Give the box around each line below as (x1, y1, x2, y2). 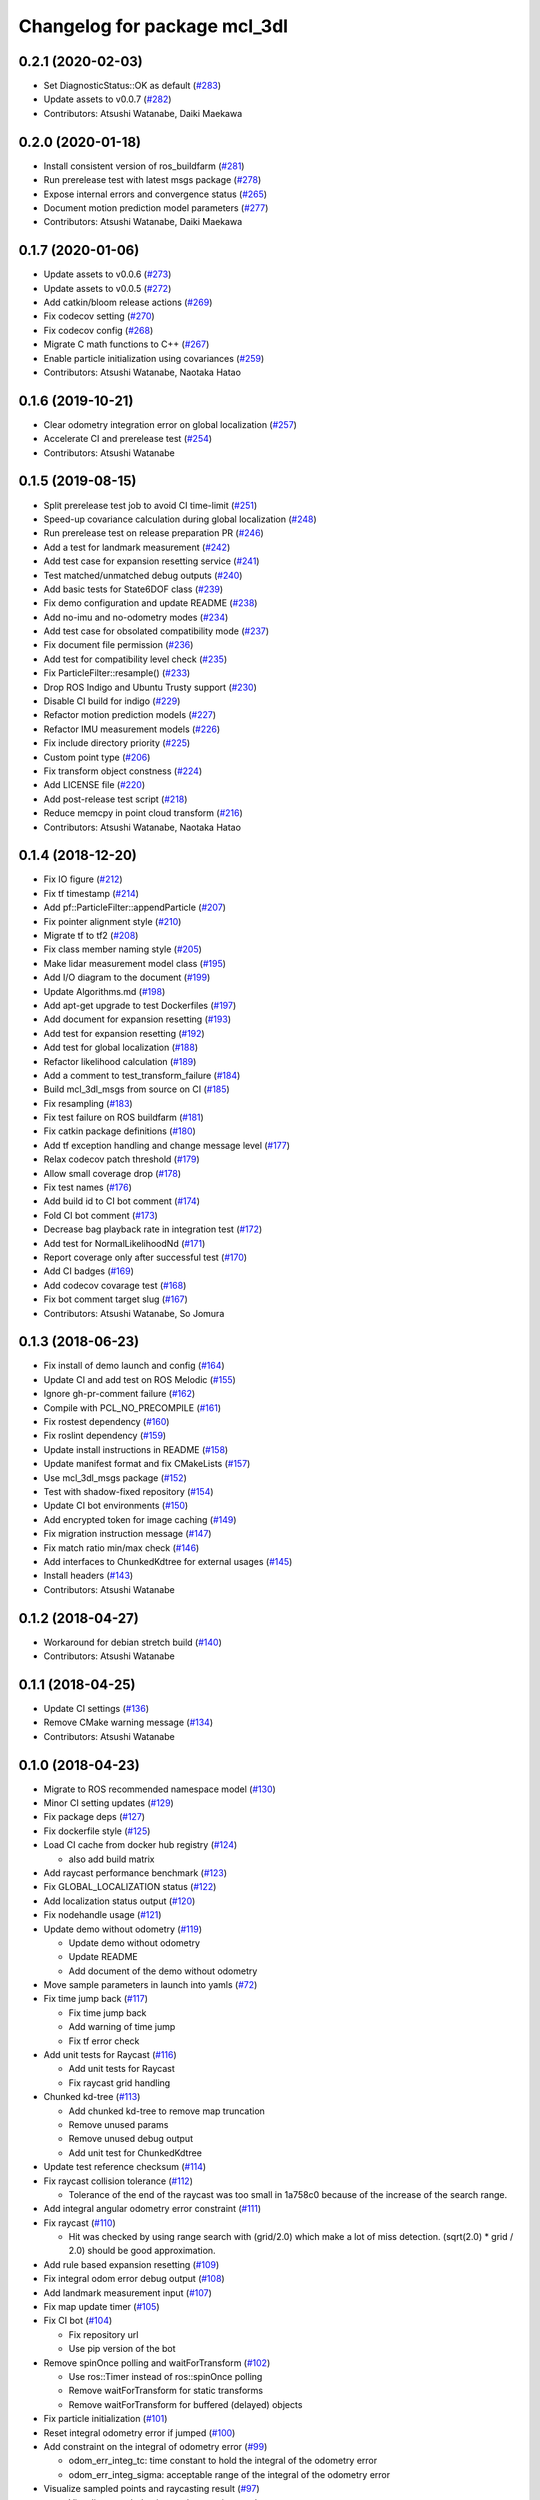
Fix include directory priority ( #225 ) (43, 737, 191, 749)
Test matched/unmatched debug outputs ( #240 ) (43, 569, 243, 581)
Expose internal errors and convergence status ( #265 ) (43, 188, 268, 200)
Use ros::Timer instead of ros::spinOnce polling (68, 2371, 263, 2382)
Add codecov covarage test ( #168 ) (43, 1279, 187, 1291)
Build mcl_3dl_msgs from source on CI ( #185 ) (43, 1083, 230, 1095)
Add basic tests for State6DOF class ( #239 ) (43, 583, 224, 595)
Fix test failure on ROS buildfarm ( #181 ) (43, 1111, 204, 1124)
